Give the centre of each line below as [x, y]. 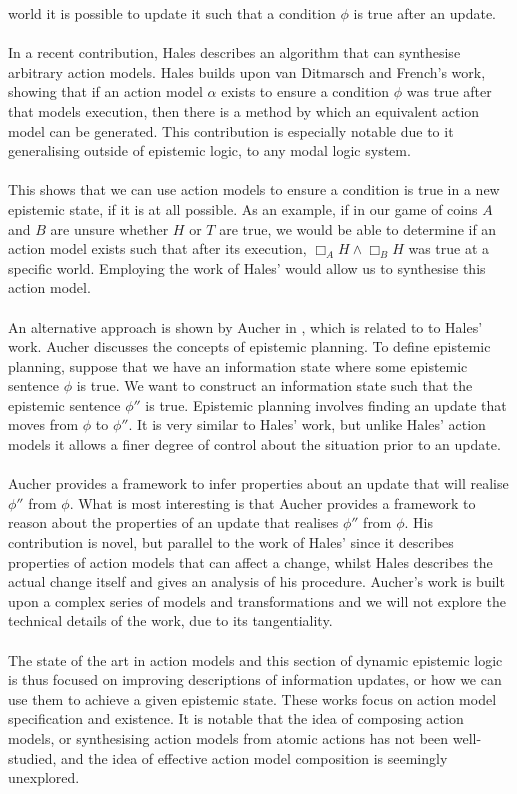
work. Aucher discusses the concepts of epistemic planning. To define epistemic [249, 346]
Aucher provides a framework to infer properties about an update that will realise [258, 483]
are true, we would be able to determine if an [358, 228]
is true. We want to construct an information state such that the [274, 385]
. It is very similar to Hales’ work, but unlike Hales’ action [307, 424]
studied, [32, 757]
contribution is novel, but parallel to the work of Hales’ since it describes [231, 542]
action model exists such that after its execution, [157, 248]
